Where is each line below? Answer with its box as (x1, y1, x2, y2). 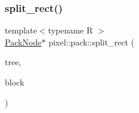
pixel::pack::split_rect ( (48, 35, 135, 48)
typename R (48, 24, 93, 36)
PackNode (5, 35, 42, 48)
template (5, 24, 37, 36)
